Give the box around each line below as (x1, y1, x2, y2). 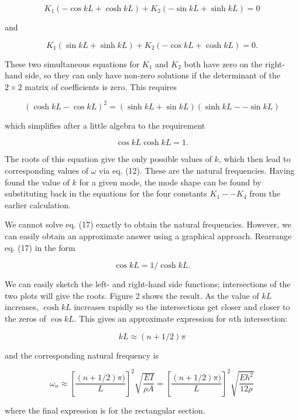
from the (249, 187, 280, 199)
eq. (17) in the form (5, 241, 75, 253)
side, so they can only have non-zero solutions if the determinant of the (25, 69, 280, 81)
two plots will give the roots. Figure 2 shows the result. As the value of (5, 289, 259, 301)
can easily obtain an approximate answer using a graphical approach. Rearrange (5, 230, 292, 242)
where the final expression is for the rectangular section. (5, 404, 205, 416)
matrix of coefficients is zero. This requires (25, 80, 177, 92)
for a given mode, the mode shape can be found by (79, 175, 262, 188)
